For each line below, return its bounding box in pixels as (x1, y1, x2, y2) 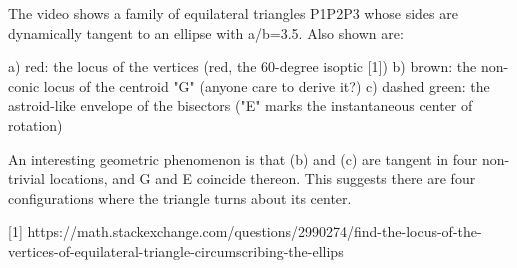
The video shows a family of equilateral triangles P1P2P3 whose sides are (8, 3, 458, 23)
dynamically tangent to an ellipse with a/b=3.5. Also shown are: (8, 22, 404, 43)
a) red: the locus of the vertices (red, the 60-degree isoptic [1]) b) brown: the (8, 56, 477, 77)
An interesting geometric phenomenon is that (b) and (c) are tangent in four (8, 148, 478, 169)
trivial (8, 168, 46, 189)
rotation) (8, 114, 63, 135)
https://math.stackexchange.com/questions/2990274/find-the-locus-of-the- (27, 221, 482, 242)
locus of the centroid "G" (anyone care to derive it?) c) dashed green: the (43, 75, 490, 96)
